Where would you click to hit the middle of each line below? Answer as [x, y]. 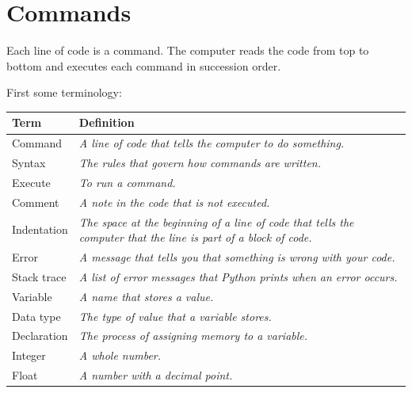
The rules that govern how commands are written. [200, 163]
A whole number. [120, 355]
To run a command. [127, 182]
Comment [36, 202]
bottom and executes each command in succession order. [144, 65]
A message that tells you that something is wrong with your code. [237, 257]
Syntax [29, 163]
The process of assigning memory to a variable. [193, 336]
